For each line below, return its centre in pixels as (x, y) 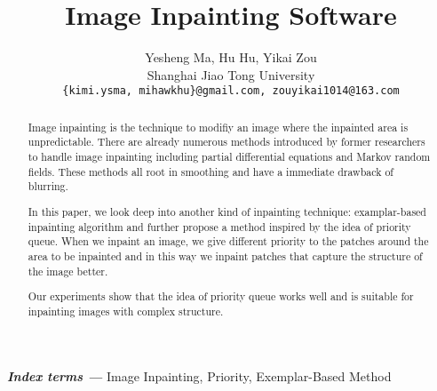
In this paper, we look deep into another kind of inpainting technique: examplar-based (227, 211)
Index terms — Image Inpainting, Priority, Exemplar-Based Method (199, 376)
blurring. (48, 186)
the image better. (68, 271)
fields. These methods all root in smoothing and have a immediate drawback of (211, 171)
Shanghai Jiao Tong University (231, 74)
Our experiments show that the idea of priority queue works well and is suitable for (221, 296)
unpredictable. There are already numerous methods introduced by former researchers (226, 142)
